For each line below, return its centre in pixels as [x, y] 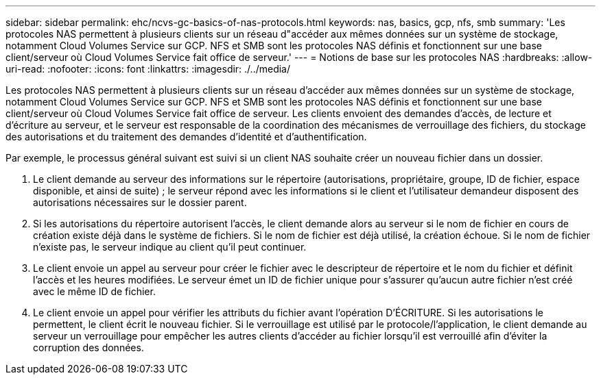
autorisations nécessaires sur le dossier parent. [140, 202]
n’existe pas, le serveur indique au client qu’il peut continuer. [170, 247]
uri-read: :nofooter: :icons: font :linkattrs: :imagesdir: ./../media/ [148, 69]
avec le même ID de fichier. [94, 291]
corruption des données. [89, 347]
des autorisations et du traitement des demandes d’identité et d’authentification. [186, 137]
